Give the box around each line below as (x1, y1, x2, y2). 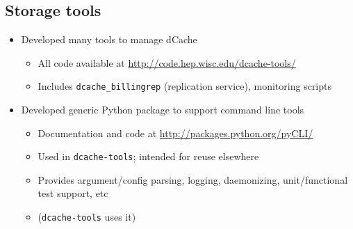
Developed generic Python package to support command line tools (21, 102, 304, 117)
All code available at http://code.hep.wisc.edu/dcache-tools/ (38, 55, 296, 70)
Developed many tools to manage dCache (21, 32, 197, 47)
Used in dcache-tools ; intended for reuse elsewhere (38, 149, 259, 164)
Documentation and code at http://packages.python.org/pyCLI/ (38, 125, 313, 140)
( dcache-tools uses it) (38, 210, 136, 224)
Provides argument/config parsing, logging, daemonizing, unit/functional (38, 172, 348, 187)
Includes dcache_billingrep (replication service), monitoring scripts (38, 79, 332, 93)
